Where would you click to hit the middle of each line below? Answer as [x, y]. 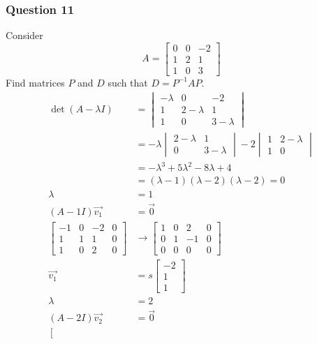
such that [128, 82]
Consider [24, 35]
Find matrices [35, 82]
